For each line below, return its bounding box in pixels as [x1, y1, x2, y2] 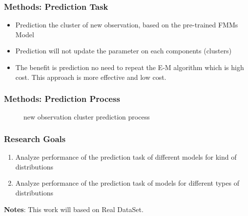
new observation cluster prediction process [23, 112, 150, 122]
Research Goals [4, 132, 66, 144]
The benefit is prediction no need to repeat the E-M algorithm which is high [15, 62, 244, 72]
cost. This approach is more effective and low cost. [15, 72, 166, 82]
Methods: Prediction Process [4, 93, 120, 105]
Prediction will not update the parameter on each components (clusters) [15, 46, 232, 56]
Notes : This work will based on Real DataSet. [4, 204, 144, 214]
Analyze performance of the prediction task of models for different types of [15, 178, 239, 188]
